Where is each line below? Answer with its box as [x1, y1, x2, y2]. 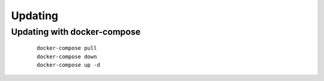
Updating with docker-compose [11, 26, 141, 37]
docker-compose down [37, 53, 97, 60]
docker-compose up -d [37, 61, 100, 68]
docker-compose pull [37, 45, 97, 52]
